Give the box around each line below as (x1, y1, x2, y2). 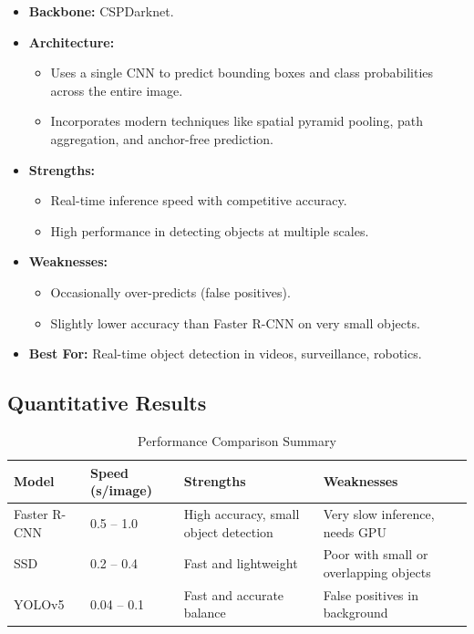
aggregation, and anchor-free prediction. (50, 129, 274, 148)
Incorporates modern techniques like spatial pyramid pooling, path (50, 111, 423, 130)
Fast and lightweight (183, 554, 298, 573)
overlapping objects (323, 562, 431, 581)
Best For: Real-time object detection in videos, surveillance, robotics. (28, 344, 422, 363)
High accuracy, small (183, 504, 300, 523)
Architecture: (28, 32, 115, 51)
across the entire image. (50, 80, 183, 99)
